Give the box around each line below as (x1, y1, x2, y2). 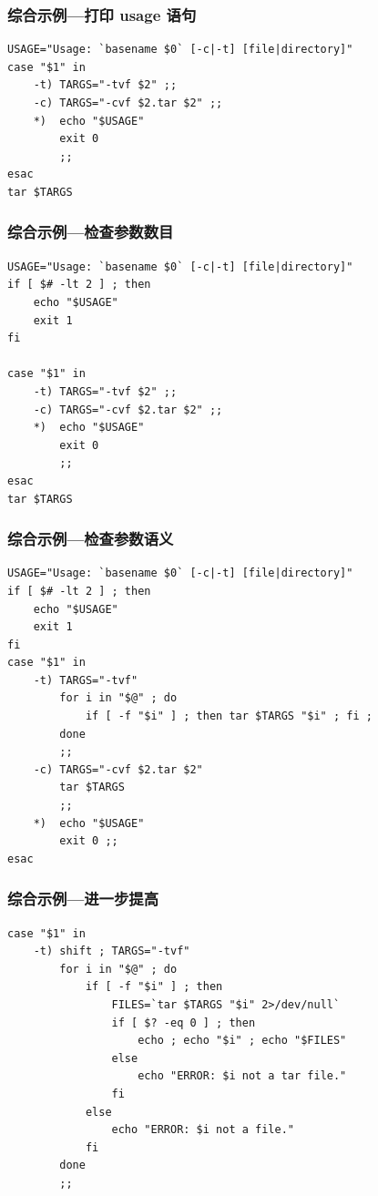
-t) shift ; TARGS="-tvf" (33, 945, 190, 958)
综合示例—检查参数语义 (7, 527, 174, 550)
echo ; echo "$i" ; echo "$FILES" (138, 1034, 347, 1048)
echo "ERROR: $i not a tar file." (138, 1069, 347, 1083)
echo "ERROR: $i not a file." (111, 1123, 294, 1137)
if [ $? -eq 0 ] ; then (111, 1016, 256, 1029)
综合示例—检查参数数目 (7, 220, 174, 243)
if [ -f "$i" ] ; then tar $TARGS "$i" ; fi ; (85, 710, 373, 723)
